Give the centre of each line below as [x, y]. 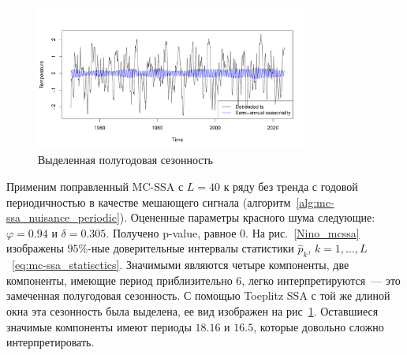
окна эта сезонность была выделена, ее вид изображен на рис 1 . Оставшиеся [192, 310]
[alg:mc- [315, 202]
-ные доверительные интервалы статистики [191, 248]
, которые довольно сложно [319, 326]
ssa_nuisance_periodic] [63, 217]
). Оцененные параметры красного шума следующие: [247, 217]
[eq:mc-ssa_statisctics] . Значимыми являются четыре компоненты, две [181, 265]
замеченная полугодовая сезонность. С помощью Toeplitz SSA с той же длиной [198, 295]
